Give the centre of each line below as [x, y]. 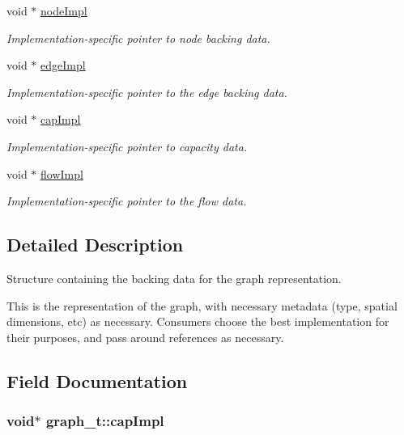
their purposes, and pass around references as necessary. [145, 337]
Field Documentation [97, 380]
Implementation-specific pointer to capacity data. [127, 146]
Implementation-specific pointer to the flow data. [127, 201]
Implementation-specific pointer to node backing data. [138, 38]
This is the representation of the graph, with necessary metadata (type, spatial [202, 305]
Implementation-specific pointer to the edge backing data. [147, 92]
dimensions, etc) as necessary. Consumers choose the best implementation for [198, 321]
